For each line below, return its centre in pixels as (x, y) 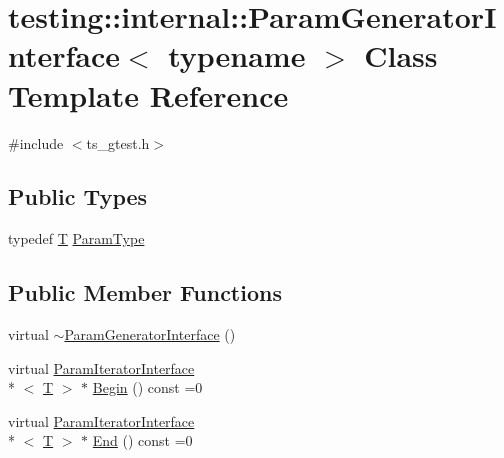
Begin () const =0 (147, 387)
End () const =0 (142, 440)
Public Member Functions (145, 292)
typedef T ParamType (76, 238)
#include (36, 142)
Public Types (78, 196)
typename (237, 55)
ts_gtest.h (118, 142)
